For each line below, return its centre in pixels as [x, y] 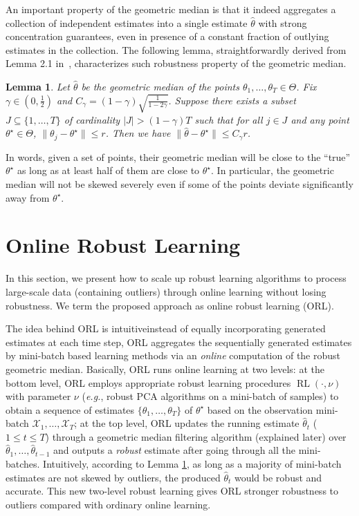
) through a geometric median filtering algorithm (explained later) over [196, 436]
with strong [283, 22]
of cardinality [92, 119]
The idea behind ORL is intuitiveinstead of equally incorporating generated [166, 328]
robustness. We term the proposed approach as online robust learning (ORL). [170, 305]
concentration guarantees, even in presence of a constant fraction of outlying [167, 36]
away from [28, 197]
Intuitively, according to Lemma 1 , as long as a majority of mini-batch [192, 464]
